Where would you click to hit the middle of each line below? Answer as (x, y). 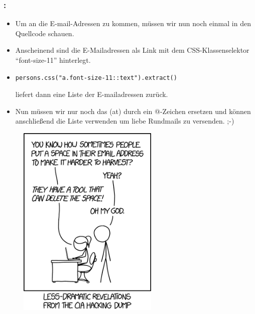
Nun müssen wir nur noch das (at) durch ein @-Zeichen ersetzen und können (133, 111)
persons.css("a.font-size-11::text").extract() (96, 78)
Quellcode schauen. (45, 33)
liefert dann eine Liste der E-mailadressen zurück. (92, 94)
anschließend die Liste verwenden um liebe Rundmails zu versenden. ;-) (125, 121)
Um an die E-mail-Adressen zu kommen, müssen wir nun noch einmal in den (133, 23)
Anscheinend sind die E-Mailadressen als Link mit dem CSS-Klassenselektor (132, 50)
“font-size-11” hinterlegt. (53, 60)
